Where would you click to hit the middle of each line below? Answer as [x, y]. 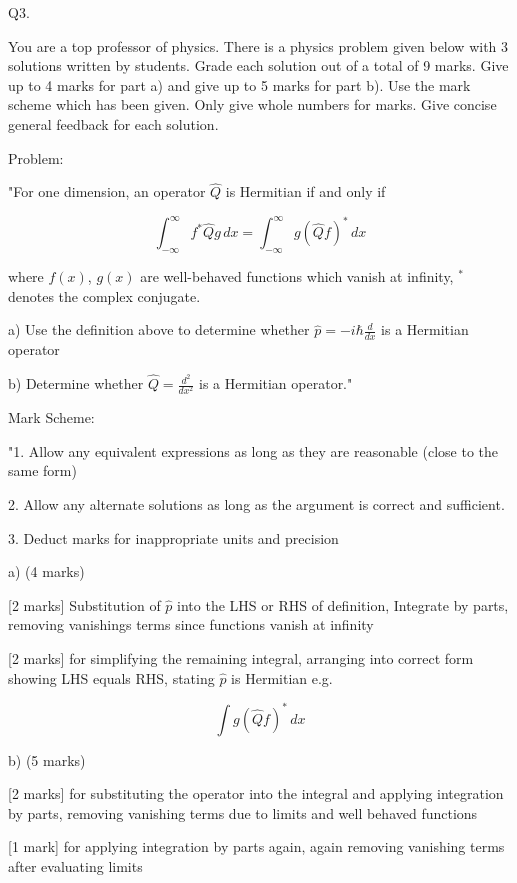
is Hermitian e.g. [282, 677]
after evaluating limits [75, 866]
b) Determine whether [76, 383]
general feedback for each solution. [113, 123]
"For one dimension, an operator [107, 191]
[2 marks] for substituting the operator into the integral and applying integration [256, 793]
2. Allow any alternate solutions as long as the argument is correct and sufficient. [256, 504]
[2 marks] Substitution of [84, 604]
